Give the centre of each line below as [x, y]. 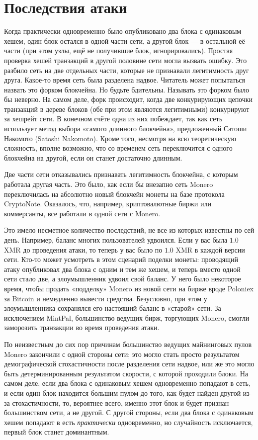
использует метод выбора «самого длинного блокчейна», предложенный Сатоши [126, 129]
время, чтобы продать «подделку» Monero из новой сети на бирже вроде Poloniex [129, 288]
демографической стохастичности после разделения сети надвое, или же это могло [129, 364]
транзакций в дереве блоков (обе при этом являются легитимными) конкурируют [127, 109]
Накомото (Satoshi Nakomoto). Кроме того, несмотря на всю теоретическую [120, 138]
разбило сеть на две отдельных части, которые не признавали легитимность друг [127, 70]
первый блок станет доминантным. [57, 432]
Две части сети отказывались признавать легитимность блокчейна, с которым [121, 174]
